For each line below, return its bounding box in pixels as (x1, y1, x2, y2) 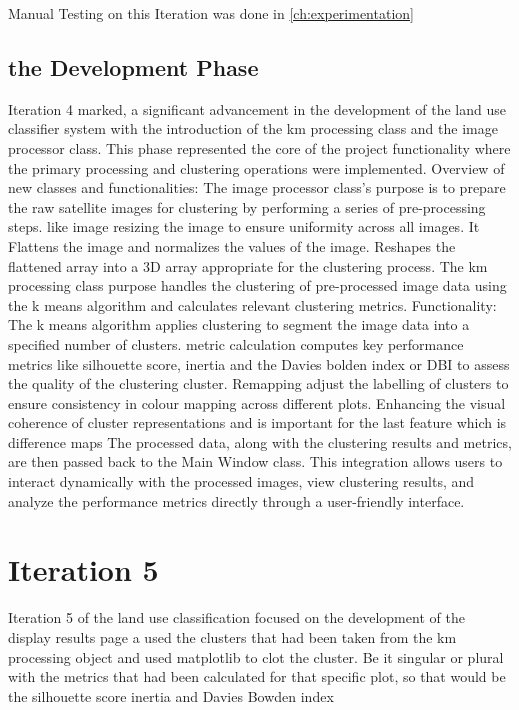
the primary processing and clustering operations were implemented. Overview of (8, 157, 505, 178)
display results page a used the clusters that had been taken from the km (8, 626, 457, 647)
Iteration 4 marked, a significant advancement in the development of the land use (8, 98, 506, 119)
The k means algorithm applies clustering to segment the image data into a (8, 314, 470, 335)
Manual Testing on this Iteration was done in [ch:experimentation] (8, 3, 414, 23)
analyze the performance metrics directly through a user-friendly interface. (8, 490, 465, 511)
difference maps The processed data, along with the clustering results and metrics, (8, 431, 512, 452)
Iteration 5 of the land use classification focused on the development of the (8, 607, 465, 628)
